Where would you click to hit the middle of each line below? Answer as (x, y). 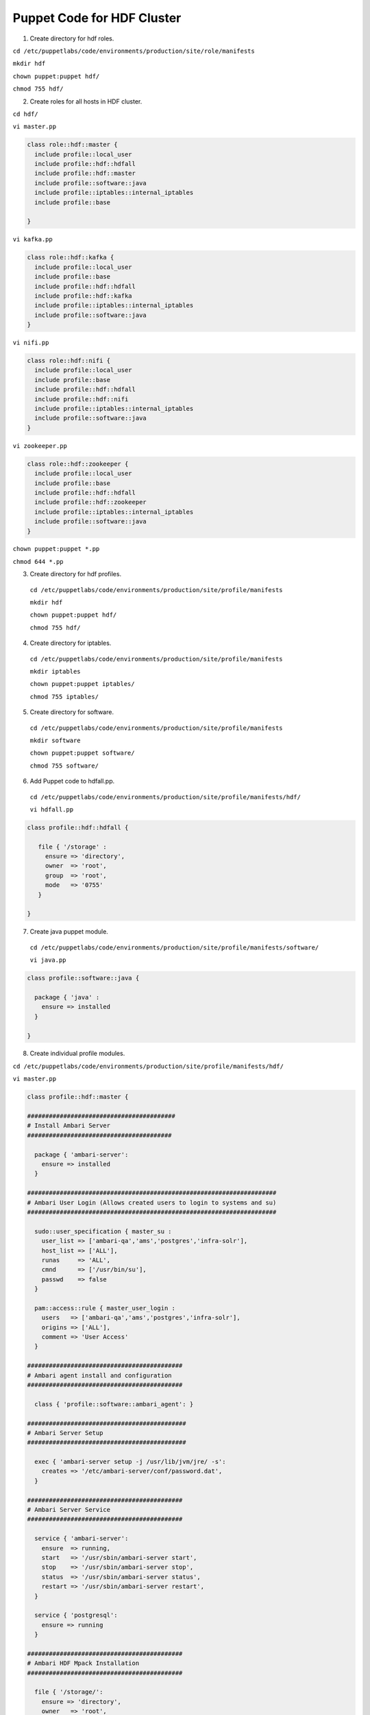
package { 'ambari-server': (82, 1155)
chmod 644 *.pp (38, 561)
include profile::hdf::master (85, 174)
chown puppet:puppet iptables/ (82, 684)
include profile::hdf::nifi (82, 399)
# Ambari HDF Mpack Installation (83, 1663)
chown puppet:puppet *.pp (56, 549)
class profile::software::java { (83, 978)
